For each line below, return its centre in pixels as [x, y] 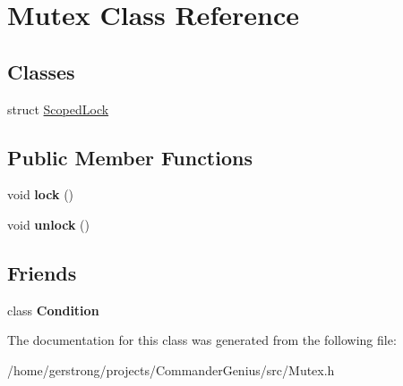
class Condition [53, 310]
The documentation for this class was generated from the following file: [202, 340]
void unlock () [48, 224]
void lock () [41, 194]
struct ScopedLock [58, 109]
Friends [42, 272]
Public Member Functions [130, 157]
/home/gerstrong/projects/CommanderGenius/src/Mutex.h [171, 369]
